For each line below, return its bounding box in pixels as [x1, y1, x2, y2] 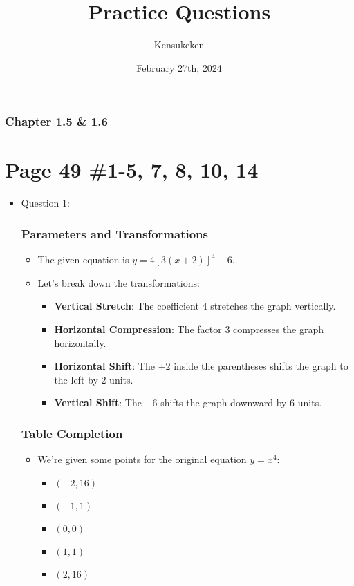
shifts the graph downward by [160, 395, 287, 410]
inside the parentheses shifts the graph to [174, 359, 348, 373]
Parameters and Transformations [21, 225, 209, 242]
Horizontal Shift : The [54, 359, 155, 373]
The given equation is [37, 252, 129, 267]
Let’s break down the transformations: [37, 275, 200, 290]
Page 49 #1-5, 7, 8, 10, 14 [5, 155, 259, 184]
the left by [54, 372, 98, 386]
